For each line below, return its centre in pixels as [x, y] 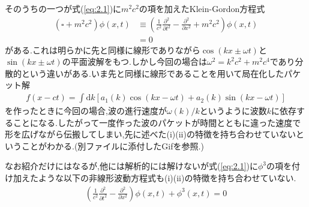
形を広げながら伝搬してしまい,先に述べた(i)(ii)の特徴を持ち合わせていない [150, 134]
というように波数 [233, 111]
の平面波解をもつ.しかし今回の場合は [134, 61]
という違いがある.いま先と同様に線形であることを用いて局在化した [153, 73]
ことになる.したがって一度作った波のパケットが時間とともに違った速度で [157, 122]
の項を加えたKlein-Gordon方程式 [202, 8]
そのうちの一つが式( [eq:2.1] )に [63, 8]
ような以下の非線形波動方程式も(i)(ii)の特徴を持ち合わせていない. [167, 178]
